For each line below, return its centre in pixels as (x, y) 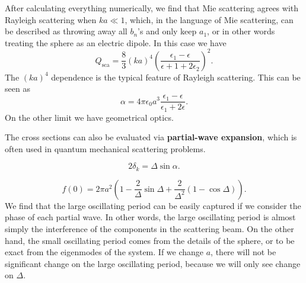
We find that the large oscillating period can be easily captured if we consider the (153, 205)
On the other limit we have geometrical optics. (89, 117)
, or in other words (241, 31)
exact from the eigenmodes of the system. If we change (104, 252)
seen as (17, 89)
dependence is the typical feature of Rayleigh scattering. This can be (176, 77)
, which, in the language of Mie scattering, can (209, 19)
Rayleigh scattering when (51, 19)
